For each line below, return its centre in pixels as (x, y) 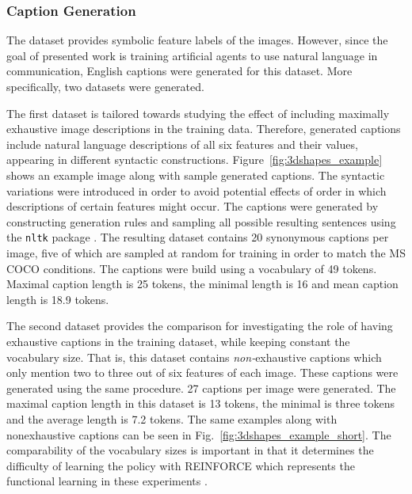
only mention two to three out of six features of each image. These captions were (202, 372)
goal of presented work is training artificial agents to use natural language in (192, 55)
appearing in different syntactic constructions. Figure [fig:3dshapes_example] (195, 160)
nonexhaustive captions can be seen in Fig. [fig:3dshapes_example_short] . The (199, 434)
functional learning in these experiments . (107, 481)
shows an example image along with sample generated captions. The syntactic (196, 175)
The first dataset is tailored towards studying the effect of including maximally (198, 113)
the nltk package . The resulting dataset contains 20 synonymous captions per (198, 237)
